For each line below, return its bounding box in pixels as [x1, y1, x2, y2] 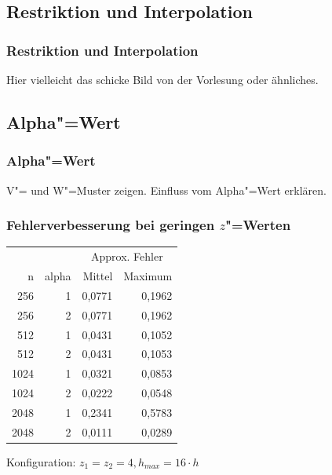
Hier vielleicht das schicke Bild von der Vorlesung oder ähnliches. [6, 71, 319, 87]
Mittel [82, 268, 113, 283]
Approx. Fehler [91, 248, 163, 265]
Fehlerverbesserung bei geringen [6, 215, 215, 235]
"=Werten [225, 215, 291, 235]
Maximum [123, 268, 173, 283]
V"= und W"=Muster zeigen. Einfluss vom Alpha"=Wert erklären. [6, 181, 327, 198]
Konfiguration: [6, 453, 76, 470]
